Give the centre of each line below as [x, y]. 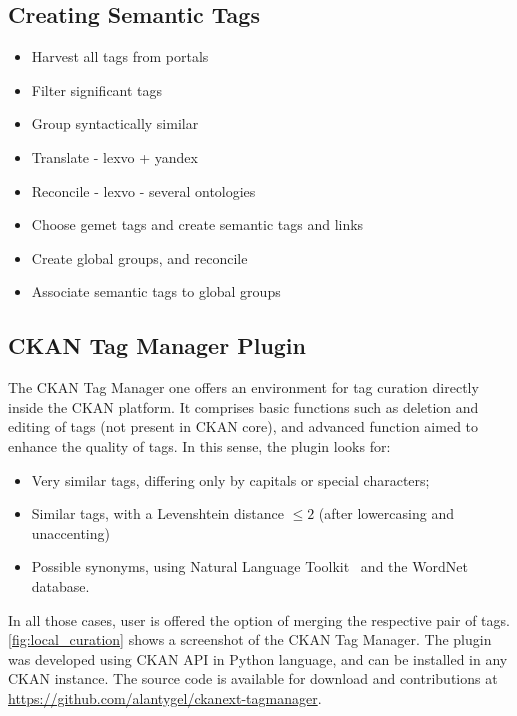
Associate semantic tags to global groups [156, 291]
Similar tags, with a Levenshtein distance [157, 513]
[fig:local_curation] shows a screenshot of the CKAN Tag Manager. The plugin [250, 639]
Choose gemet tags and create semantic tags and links [197, 224]
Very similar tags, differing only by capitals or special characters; [230, 479]
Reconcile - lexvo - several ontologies [143, 190]
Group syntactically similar [115, 123]
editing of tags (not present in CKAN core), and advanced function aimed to [243, 426]
